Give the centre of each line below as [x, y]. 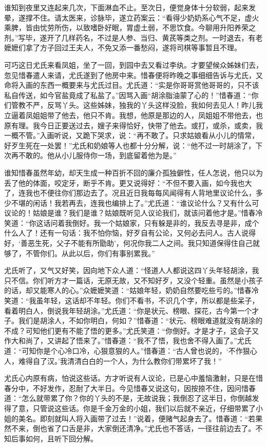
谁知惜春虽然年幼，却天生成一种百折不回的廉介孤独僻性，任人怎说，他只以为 [133, 172]
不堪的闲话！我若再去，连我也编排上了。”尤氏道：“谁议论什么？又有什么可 [135, 202]
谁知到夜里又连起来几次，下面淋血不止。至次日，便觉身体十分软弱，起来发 [130, 7]
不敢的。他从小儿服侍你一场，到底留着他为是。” [97, 155]
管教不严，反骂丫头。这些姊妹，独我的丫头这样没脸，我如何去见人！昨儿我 [137, 105]
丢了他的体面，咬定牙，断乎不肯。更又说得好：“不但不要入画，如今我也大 [128, 182]
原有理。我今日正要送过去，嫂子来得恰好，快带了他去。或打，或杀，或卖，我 [133, 125]
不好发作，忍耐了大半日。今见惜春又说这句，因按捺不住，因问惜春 [144, 388]
